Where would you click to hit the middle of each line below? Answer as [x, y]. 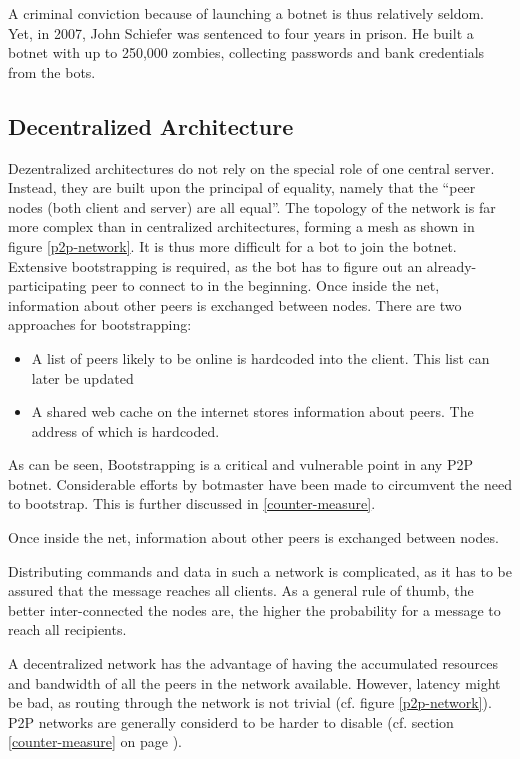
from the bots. [52, 71]
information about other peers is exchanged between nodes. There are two [235, 304]
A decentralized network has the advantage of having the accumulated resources [253, 663]
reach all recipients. [67, 629]
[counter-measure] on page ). [95, 741]
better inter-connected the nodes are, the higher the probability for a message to [254, 609]
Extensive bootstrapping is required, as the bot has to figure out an [215, 265]
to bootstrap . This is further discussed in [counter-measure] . [192, 503]
